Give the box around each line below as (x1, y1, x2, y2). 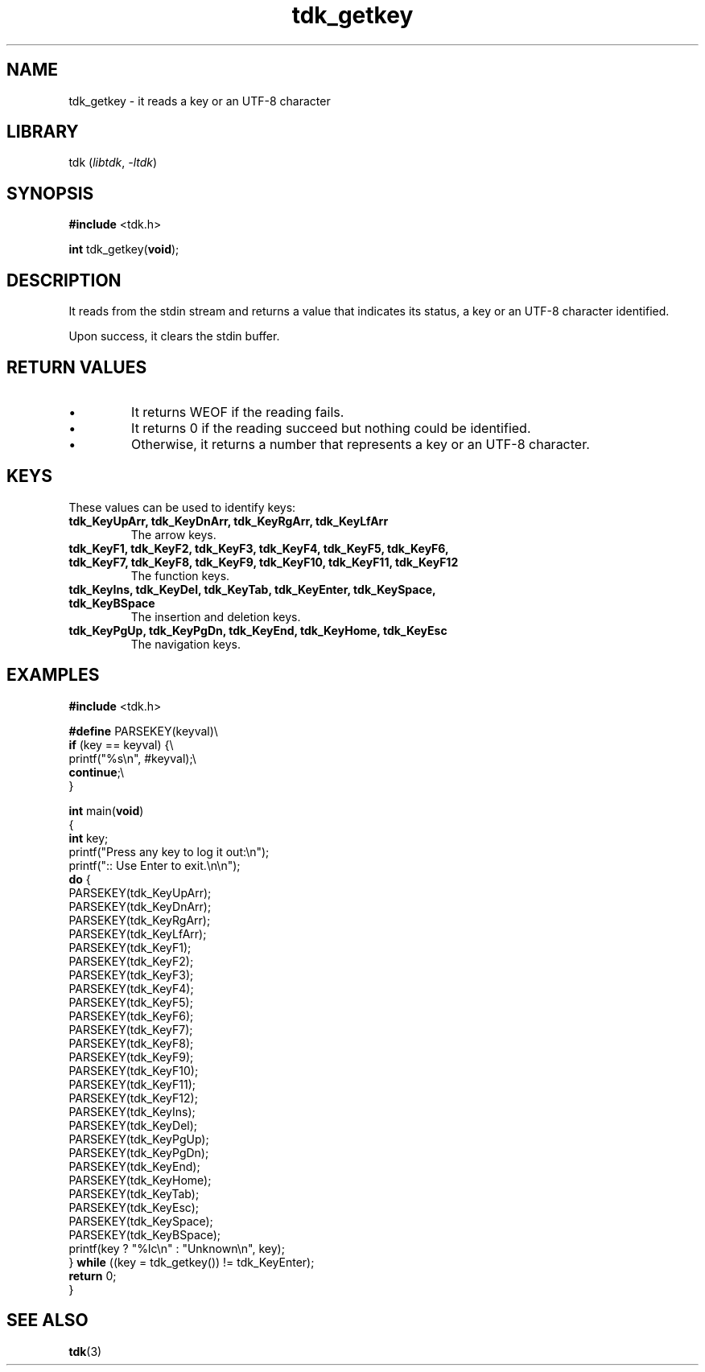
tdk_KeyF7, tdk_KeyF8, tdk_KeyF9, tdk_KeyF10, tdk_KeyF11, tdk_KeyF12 (68, 554, 459, 569)
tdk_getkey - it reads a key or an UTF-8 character (68, 93, 331, 108)
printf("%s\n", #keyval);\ (68, 751, 196, 765)
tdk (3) (68, 1344, 102, 1358)
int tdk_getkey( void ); (68, 242, 179, 257)
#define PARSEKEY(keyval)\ (68, 723, 218, 738)
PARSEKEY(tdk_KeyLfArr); (68, 926, 207, 941)
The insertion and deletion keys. (130, 609, 301, 624)
